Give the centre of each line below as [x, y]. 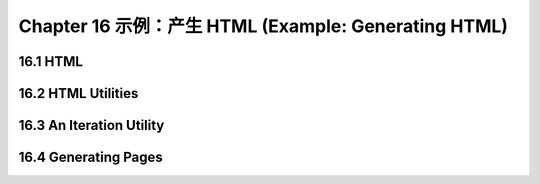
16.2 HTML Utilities [78, 93]
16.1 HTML [51, 61]
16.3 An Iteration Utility [91, 125]
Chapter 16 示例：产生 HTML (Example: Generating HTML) [263, 26]
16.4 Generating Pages [91, 157]
